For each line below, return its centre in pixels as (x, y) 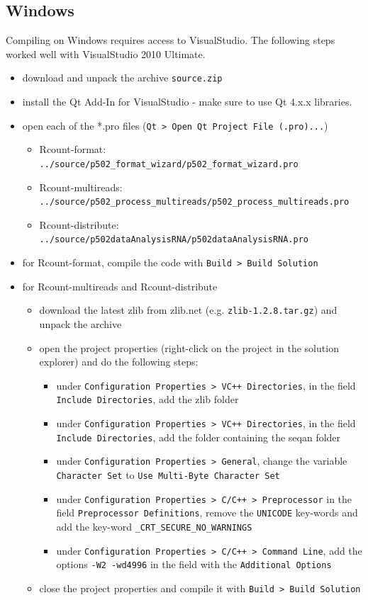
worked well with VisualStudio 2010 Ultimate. (106, 53)
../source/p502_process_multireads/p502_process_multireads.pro (194, 202)
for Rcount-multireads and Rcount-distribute (120, 286)
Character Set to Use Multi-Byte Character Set (168, 475)
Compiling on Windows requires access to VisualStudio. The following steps (171, 40)
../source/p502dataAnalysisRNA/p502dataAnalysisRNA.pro (174, 240)
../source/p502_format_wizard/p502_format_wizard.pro (169, 164)
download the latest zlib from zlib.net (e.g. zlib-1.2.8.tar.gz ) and (188, 310)
